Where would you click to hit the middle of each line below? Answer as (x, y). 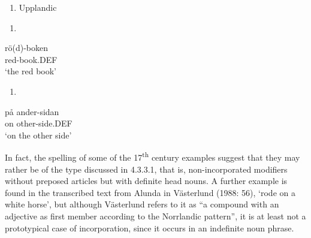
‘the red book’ (31, 71)
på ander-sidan (32, 111)
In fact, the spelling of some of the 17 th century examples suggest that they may (153, 156)
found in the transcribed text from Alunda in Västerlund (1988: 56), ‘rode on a (150, 192)
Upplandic (38, 7)
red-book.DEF (31, 59)
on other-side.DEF (39, 123)
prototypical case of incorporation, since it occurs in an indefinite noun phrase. (150, 228)
